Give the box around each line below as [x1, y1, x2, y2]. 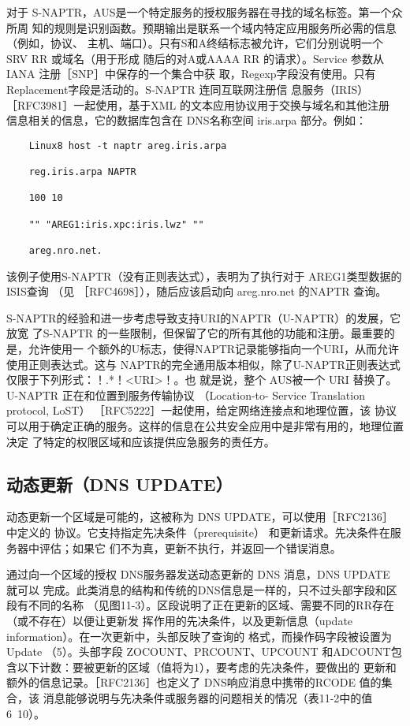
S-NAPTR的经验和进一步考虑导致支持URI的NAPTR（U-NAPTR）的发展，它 [6, 309, 401, 326]
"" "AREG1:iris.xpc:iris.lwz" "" [28, 218, 204, 230]
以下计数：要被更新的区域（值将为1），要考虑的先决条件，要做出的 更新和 [17, 658, 397, 675]
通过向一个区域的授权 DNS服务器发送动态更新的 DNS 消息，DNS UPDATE [6, 566, 390, 583]
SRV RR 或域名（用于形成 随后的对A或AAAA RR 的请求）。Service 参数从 [6, 50, 384, 66]
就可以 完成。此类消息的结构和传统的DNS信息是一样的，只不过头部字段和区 [6, 581, 397, 598]
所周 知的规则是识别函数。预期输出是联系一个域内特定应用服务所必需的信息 [6, 19, 397, 35]
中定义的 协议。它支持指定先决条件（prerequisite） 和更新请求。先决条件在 [6, 523, 390, 540]
